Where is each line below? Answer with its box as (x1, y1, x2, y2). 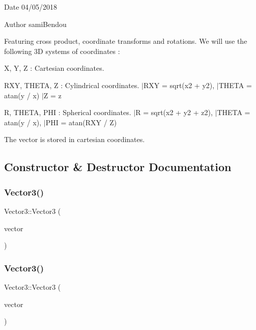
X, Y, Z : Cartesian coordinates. (4, 63, 104, 73)
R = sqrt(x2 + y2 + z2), (135, 107, 213, 118)
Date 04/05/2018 (4, 2, 58, 12)
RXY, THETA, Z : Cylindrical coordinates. (4, 79, 139, 90)
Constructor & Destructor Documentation (4, 159, 232, 175)
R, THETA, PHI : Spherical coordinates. (4, 107, 131, 118)
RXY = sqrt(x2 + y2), (143, 79, 215, 90)
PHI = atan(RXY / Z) (45, 117, 117, 127)
